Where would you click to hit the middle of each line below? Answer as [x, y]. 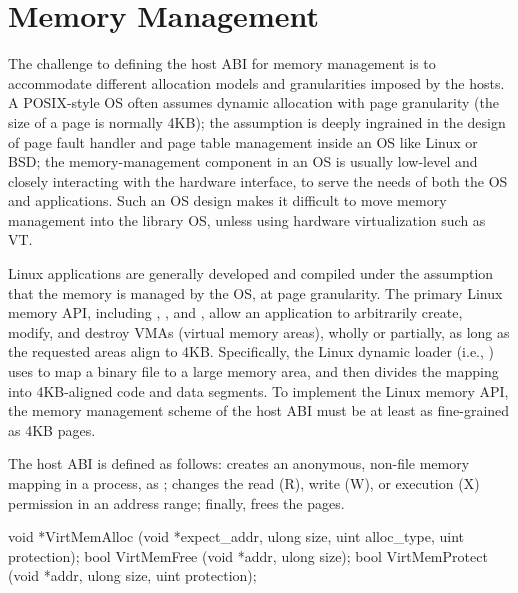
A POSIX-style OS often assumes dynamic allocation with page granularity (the [253, 102]
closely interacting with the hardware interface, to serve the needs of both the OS [258, 180]
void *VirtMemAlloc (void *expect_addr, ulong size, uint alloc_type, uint [236, 536]
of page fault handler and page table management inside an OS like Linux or [243, 141]
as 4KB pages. [52, 429]
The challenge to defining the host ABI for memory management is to [222, 63]
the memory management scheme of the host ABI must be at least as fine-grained [259, 410]
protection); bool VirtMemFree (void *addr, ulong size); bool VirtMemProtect [248, 555]
